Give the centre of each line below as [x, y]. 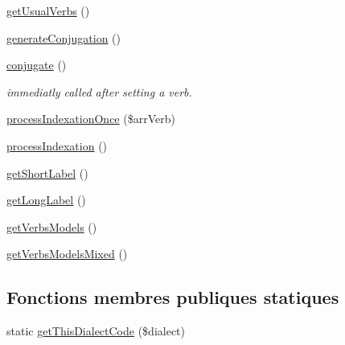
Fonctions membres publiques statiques [173, 297]
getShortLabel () [47, 172]
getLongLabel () [46, 200]
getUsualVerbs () [48, 10]
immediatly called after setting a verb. [99, 91]
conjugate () [37, 65]
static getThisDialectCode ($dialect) [96, 331]
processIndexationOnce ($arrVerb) [91, 119]
